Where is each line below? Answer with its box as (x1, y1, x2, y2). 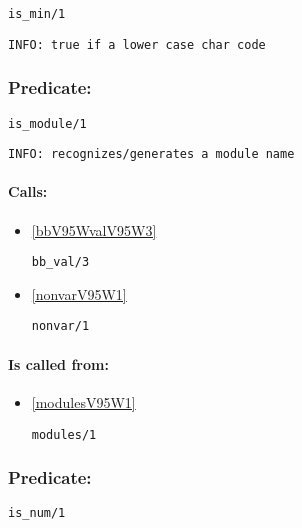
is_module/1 (8, 116, 87, 131)
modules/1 (31, 427, 97, 442)
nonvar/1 (31, 319, 90, 334)
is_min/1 (8, 7, 66, 21)
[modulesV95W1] (31, 391, 136, 412)
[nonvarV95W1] (31, 283, 127, 304)
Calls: (8, 181, 48, 202)
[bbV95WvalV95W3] (31, 219, 157, 240)
